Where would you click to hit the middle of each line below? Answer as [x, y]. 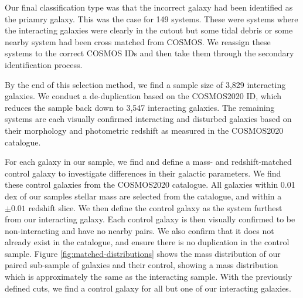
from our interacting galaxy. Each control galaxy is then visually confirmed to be [150, 219]
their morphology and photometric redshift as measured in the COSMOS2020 [144, 130]
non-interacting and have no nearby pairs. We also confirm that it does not [139, 230]
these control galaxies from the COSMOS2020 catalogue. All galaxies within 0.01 [150, 184]
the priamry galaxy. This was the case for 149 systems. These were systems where [151, 18]
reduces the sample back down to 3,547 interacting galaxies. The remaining [140, 107]
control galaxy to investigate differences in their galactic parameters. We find [143, 173]
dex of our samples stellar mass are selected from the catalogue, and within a [143, 196]
